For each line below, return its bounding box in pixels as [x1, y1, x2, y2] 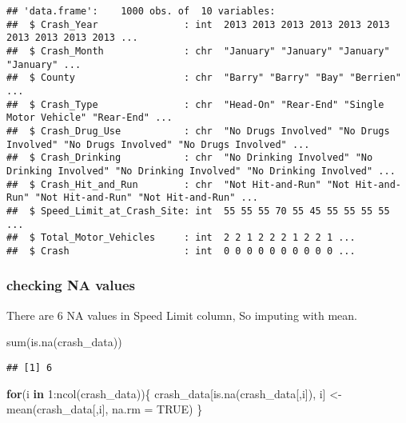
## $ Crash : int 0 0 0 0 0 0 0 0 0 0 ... [6, 245, 356, 257]
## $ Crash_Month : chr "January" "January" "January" [6, 45, 390, 57]
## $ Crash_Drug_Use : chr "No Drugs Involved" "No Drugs [6, 125, 390, 137]
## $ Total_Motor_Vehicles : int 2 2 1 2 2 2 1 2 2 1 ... [6, 232, 356, 244]
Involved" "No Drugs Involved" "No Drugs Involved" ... [6, 138, 310, 150]
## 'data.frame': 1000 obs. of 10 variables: [6, 6, 276, 17]
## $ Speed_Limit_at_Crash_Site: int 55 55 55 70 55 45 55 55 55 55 [6, 205, 390, 217]
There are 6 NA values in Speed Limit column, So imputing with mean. [6, 306, 358, 323]
